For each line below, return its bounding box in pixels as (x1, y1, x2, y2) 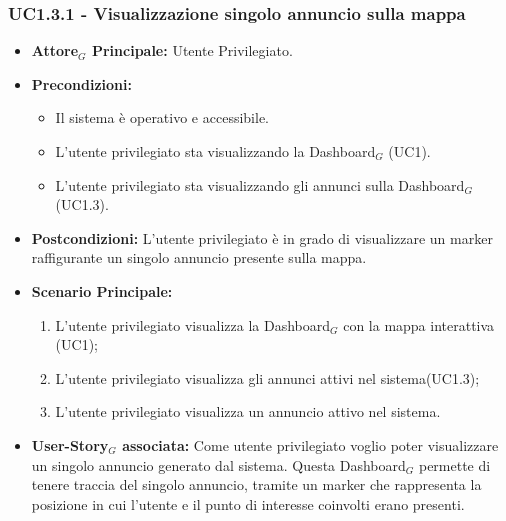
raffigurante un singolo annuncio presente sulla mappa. (31, 247, 367, 268)
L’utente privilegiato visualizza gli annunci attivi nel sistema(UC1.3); (55, 367, 480, 388)
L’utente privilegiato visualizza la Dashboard (55, 314, 331, 335)
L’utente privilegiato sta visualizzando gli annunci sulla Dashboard (55, 174, 465, 195)
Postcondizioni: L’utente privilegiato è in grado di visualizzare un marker (31, 227, 493, 248)
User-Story (31, 434, 109, 455)
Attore (31, 40, 79, 61)
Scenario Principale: (31, 280, 173, 301)
